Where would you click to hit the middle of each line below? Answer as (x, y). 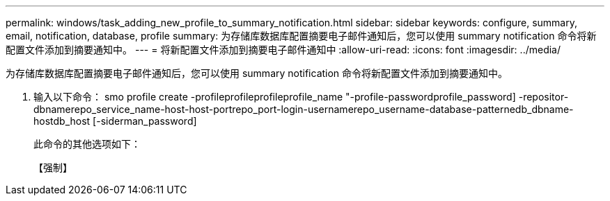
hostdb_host (62, 121)
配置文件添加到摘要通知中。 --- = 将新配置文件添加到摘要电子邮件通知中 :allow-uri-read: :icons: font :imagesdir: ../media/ (283, 50)
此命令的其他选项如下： (87, 144)
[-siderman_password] (145, 121)
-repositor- (543, 97)
